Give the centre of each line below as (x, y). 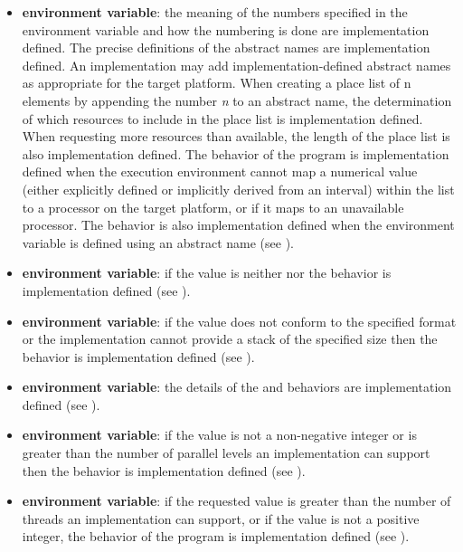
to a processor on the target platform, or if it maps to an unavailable (213, 207)
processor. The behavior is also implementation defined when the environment (238, 225)
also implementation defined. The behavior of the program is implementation (236, 153)
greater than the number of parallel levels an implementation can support (226, 453)
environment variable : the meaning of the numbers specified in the (215, 12)
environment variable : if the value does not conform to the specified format (239, 321)
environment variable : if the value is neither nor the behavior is (207, 273)
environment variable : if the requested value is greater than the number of (236, 501)
